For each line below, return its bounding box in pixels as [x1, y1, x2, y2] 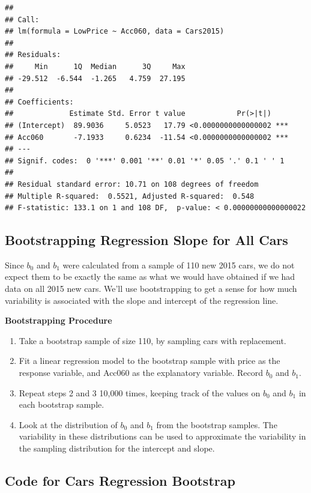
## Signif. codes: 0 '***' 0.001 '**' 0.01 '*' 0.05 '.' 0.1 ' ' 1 [5, 156, 285, 165]
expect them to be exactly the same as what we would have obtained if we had [5, 270, 295, 283]
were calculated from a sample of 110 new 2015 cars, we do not [62, 258, 295, 271]
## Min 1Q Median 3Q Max [5, 62, 186, 71]
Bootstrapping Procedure [5, 314, 112, 327]
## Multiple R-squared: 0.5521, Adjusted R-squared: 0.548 [5, 192, 255, 201]
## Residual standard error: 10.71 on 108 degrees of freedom [5, 180, 259, 189]
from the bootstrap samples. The [156, 418, 277, 431]
